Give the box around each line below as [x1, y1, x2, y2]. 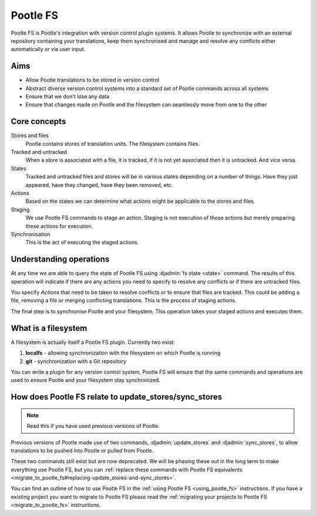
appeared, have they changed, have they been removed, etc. [25, 181, 173, 188]
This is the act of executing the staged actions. [25, 239, 139, 246]
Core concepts [11, 116, 66, 126]
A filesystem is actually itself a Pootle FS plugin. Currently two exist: [11, 339, 176, 346]
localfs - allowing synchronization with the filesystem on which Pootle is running [25, 350, 221, 357]
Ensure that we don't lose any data [25, 93, 110, 100]
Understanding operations [11, 254, 110, 264]
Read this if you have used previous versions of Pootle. [26, 423, 160, 430]
